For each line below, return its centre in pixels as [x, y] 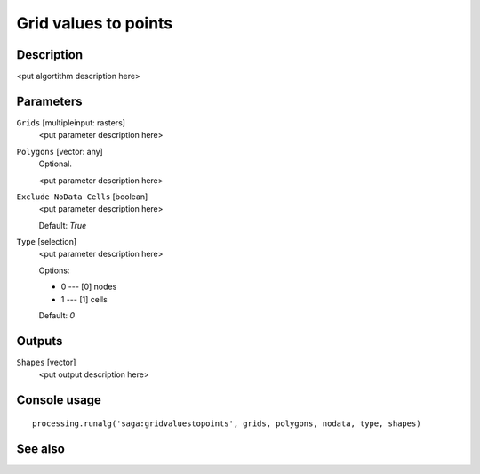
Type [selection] [47, 242]
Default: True [63, 225]
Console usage [59, 400]
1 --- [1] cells [84, 299]
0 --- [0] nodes [89, 287]
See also [41, 449]
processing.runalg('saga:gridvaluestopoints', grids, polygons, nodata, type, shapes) [227, 423]
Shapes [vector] [46, 362]
